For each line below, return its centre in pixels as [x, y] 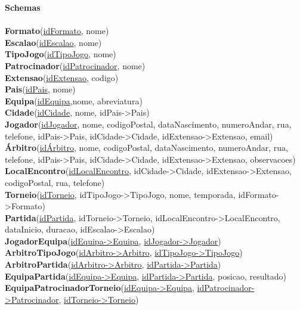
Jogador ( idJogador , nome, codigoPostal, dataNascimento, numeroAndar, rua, [148, 124]
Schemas [23, 7]
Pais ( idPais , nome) [40, 89]
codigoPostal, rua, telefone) [55, 182]
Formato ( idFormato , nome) [57, 31]
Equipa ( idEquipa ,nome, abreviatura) [74, 100]
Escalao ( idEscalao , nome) [53, 42]
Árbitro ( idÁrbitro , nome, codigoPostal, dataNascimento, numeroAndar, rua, [146, 148]
